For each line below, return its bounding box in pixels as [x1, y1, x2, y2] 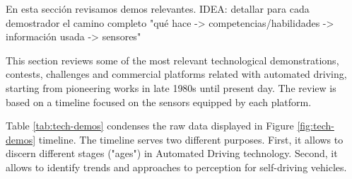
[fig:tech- [297, 118, 334, 133]
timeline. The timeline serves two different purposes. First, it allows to [38, 132, 344, 146]
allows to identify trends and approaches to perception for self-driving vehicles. [6, 159, 347, 174]
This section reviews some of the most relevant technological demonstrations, [6, 52, 339, 67]
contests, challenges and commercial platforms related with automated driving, [6, 67, 347, 81]
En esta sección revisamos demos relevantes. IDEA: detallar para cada [6, 1, 310, 16]
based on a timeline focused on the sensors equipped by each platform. [6, 94, 312, 109]
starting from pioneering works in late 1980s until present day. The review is [6, 80, 336, 95]
